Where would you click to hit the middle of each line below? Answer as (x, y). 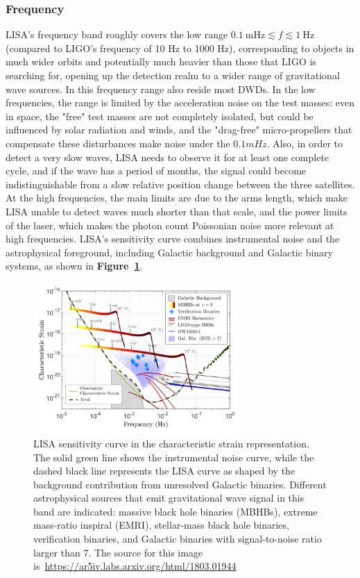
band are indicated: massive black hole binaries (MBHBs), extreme (175, 511)
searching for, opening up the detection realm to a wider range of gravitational (173, 75)
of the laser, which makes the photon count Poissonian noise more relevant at (170, 225)
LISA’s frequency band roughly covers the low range (117, 34)
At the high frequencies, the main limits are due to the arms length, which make (177, 198)
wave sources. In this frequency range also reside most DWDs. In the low (161, 89)
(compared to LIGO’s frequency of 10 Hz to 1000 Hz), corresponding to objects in (180, 48)
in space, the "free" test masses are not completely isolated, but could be (160, 116)
